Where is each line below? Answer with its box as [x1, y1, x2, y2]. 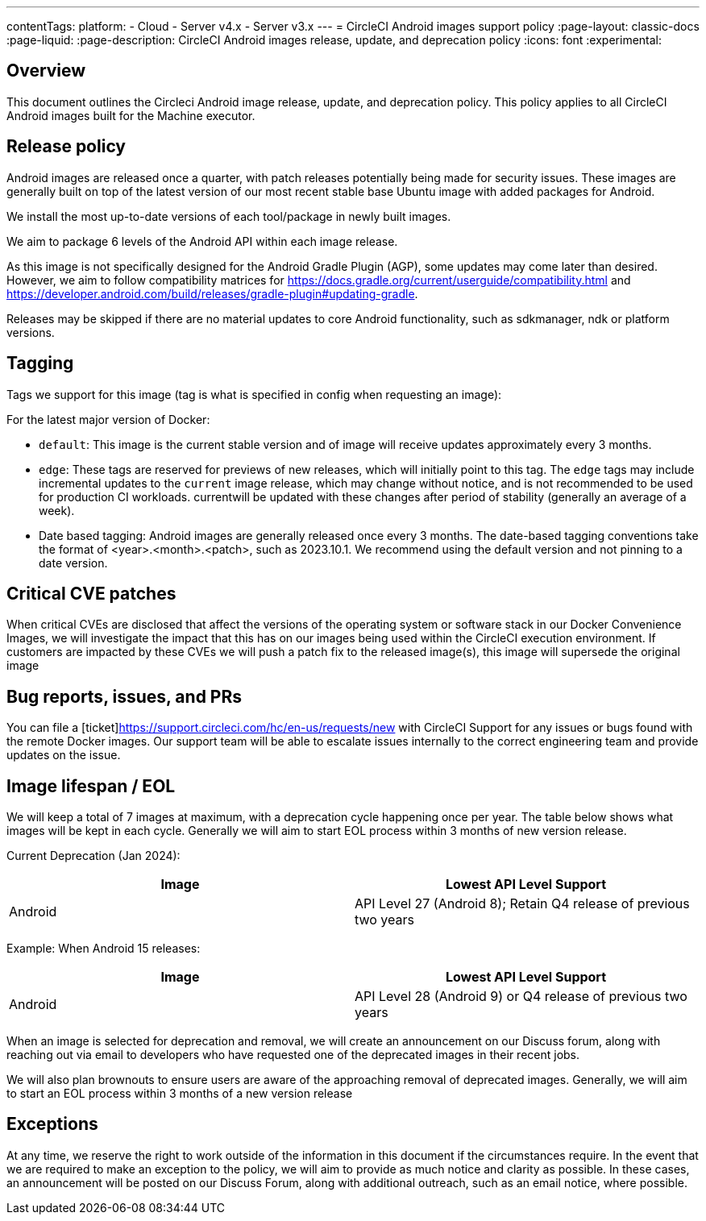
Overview [6, 60, 86, 81]
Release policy [6, 136, 127, 157]
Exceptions [6, 1114, 98, 1135]
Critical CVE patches [6, 583, 176, 604]
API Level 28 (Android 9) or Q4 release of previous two [355, 988, 687, 1005]
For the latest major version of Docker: [6, 412, 210, 426]
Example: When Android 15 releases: [6, 941, 201, 956]
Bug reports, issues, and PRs [6, 686, 243, 707]
